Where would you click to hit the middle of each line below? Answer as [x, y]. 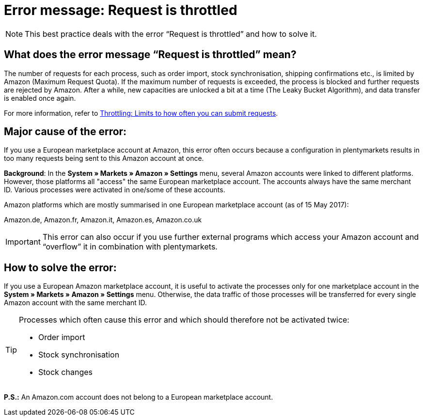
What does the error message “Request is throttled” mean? [150, 55]
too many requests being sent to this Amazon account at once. [104, 158]
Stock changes [65, 372]
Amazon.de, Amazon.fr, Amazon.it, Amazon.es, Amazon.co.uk [103, 220]
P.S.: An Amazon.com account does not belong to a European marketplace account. [139, 397]
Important [23, 242]
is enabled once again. [40, 98]
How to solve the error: [60, 267]
